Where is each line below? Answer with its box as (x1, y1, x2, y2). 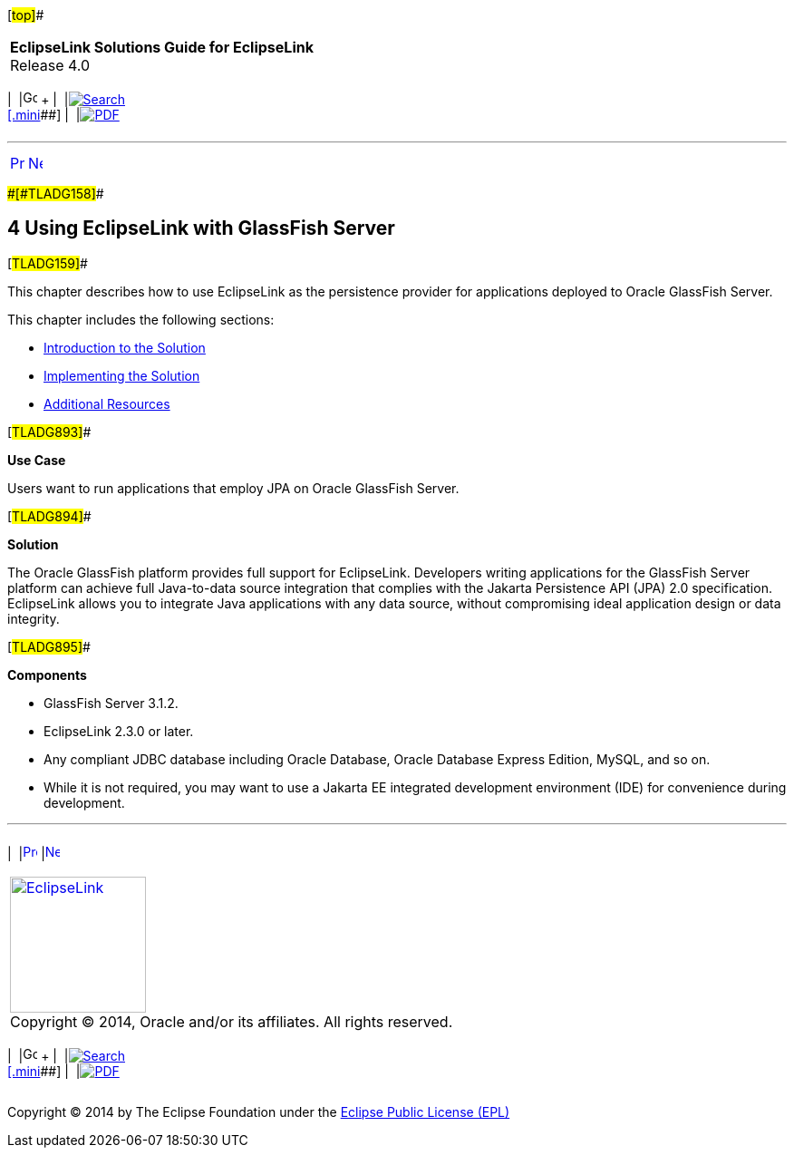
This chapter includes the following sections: (7, 311, 275, 327)
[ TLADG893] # (7, 423, 92, 440)
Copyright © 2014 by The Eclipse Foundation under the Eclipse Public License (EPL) (7, 1103, 510, 1120)
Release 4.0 (10, 56, 91, 74)
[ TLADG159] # (7, 255, 88, 271)
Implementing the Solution (44, 367, 200, 383)
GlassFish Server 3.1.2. (44, 694, 179, 711)
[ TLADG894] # (7, 508, 92, 524)
